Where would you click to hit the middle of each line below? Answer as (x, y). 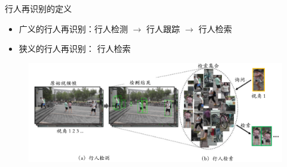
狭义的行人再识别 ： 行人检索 (75, 49)
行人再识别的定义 (38, 8)
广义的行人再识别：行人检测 (73, 28)
